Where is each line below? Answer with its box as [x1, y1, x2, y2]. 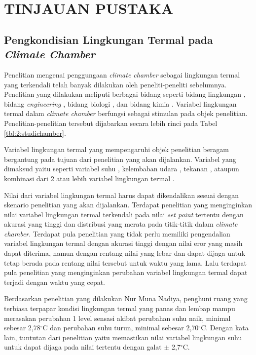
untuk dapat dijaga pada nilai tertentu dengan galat [4, 342, 162, 352]
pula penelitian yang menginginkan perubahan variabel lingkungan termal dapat [4, 267, 248, 277]
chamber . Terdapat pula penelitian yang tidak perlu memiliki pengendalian [4, 228, 230, 238]
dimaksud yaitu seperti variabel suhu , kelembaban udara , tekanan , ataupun [4, 163, 239, 174]
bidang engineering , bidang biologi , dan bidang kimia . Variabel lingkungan [4, 98, 237, 109]
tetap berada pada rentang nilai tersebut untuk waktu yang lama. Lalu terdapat [4, 257, 247, 268]
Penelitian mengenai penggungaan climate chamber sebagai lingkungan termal [4, 69, 240, 79]
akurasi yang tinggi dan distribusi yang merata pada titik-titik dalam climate [4, 219, 238, 229]
